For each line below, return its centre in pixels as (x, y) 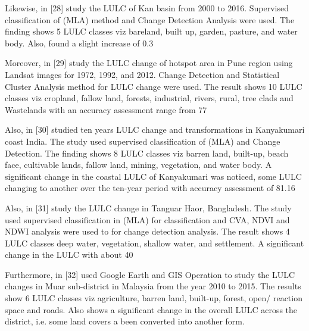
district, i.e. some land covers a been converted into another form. (125, 321)
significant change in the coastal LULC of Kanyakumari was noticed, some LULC (153, 176)
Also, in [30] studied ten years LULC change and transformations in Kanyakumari (155, 129)
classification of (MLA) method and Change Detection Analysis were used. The (150, 19)
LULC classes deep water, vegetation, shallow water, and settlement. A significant (154, 243)
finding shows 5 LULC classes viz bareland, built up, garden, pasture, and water (151, 31)
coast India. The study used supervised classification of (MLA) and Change (143, 141)
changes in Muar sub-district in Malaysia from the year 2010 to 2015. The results (153, 286)
